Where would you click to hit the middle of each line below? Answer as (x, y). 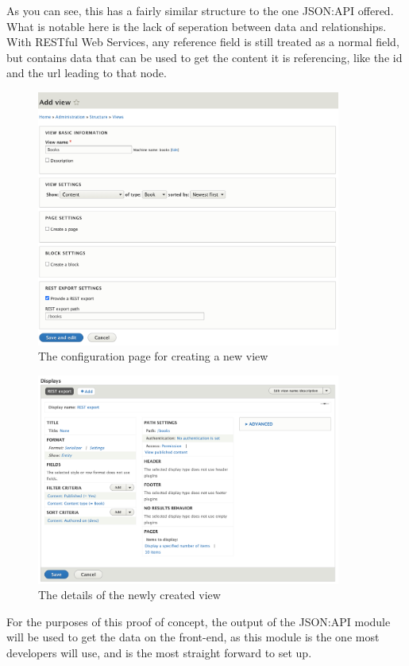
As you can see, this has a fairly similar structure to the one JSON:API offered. (200, 10)
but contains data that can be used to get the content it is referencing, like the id (204, 57)
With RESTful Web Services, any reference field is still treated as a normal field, (203, 42)
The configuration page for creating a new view (153, 356)
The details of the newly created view (129, 595)
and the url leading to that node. (87, 73)
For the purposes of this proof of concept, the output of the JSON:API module (199, 621)
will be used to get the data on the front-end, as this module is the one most (193, 637)
